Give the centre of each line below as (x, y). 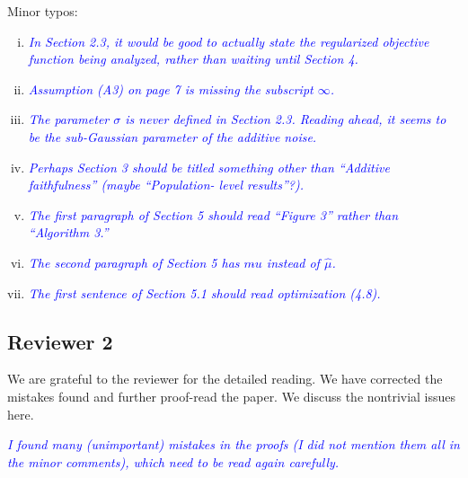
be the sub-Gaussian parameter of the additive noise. (172, 136)
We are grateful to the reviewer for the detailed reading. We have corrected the (225, 379)
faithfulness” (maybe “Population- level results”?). (166, 185)
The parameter (69, 119)
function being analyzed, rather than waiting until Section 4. (193, 59)
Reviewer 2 (60, 341)
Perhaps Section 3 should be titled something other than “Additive (209, 167)
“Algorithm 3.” (68, 232)
